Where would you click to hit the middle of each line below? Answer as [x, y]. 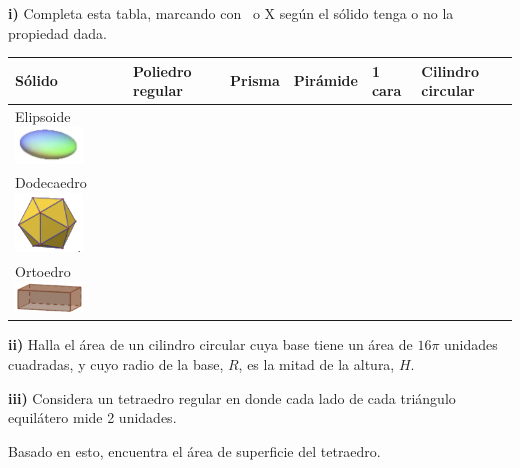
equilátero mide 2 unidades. [92, 417]
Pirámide [325, 80]
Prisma [255, 80]
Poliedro [162, 70]
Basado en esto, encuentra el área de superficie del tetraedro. [194, 450]
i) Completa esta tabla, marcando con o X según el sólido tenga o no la [231, 13]
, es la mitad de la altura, [316, 364]
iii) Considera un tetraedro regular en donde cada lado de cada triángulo [232, 397]
